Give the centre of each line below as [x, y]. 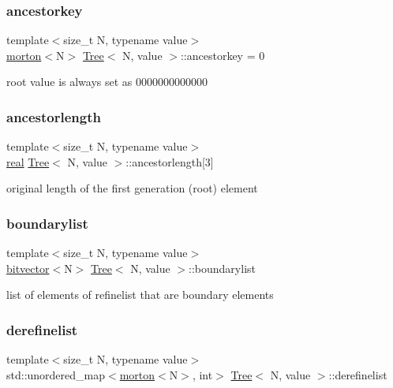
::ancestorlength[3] [170, 161]
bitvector [28, 268]
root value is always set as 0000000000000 [107, 82]
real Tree [28, 161]
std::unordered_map [56, 374]
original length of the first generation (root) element [132, 188]
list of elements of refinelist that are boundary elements [140, 295]
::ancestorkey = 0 [223, 55]
